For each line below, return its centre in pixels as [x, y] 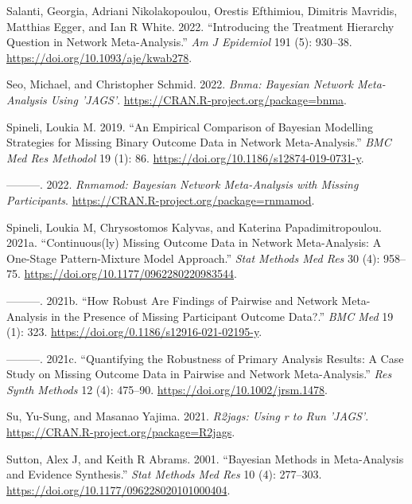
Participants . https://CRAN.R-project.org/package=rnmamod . [161, 199]
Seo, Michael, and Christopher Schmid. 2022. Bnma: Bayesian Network [180, 84]
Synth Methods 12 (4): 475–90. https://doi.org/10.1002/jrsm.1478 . [167, 389]
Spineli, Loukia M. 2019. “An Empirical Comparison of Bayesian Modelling [190, 126]
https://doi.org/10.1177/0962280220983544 [129, 273]
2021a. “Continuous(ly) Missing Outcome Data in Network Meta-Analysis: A [194, 242]
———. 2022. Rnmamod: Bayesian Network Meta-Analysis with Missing [183, 184]
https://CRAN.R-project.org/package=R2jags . [121, 432]
